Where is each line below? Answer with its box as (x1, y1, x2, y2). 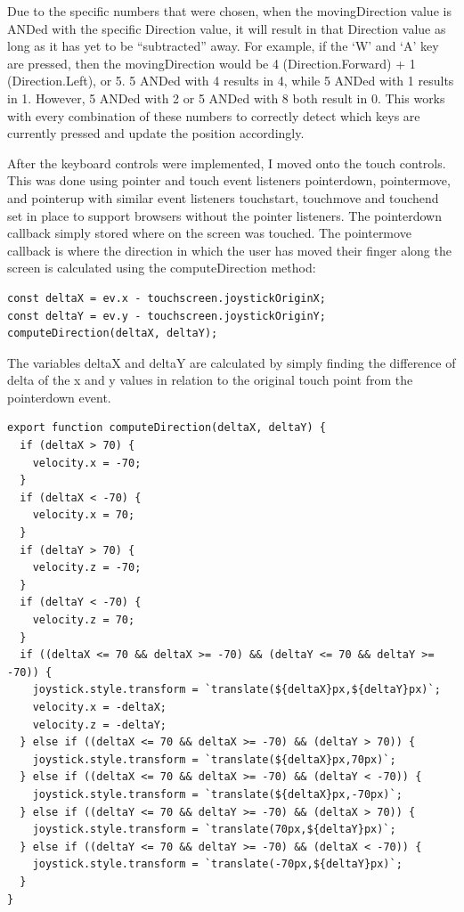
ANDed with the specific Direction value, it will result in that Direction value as (7, 19, 446, 37)
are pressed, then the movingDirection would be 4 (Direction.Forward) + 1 (7, 53, 416, 72)
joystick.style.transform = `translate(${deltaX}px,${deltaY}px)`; (32, 683, 441, 696)
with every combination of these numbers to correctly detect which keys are (7, 106, 420, 125)
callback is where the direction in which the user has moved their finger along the (7, 240, 452, 259)
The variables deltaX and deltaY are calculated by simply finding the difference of (7, 353, 456, 371)
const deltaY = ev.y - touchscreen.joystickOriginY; (7, 309, 326, 322)
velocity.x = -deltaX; (32, 700, 167, 713)
